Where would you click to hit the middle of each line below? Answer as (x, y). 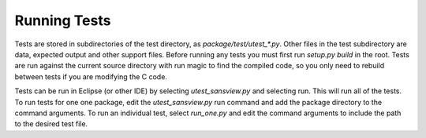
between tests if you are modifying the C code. (91, 76)
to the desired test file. (51, 124)
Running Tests (63, 20)
